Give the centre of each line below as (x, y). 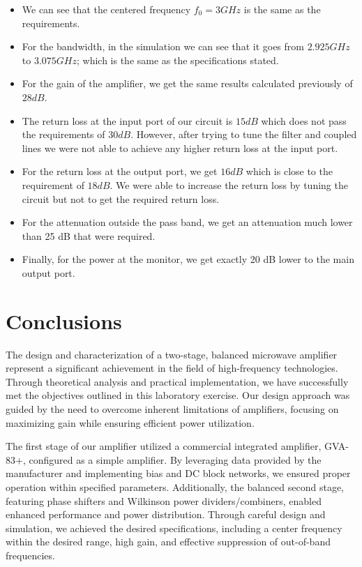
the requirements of (63, 134)
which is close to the (289, 171)
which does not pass (304, 120)
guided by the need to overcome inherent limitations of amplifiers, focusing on (172, 409)
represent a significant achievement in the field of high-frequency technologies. (172, 368)
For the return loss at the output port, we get (120, 171)
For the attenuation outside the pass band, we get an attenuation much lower (187, 222)
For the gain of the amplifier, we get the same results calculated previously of (187, 83)
